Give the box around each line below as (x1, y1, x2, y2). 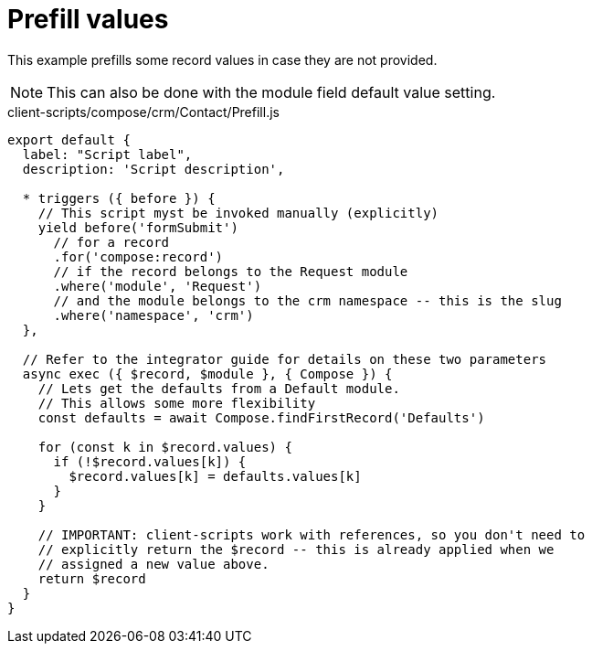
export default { (7, 132, 131, 147)
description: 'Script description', (22, 161, 285, 176)
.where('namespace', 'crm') (53, 307, 254, 323)
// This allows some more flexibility (37, 395, 316, 411)
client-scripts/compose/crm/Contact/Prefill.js (7, 103, 280, 120)
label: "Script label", (22, 146, 193, 162)
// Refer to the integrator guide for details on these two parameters (22, 351, 547, 367)
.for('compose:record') (53, 249, 224, 264)
